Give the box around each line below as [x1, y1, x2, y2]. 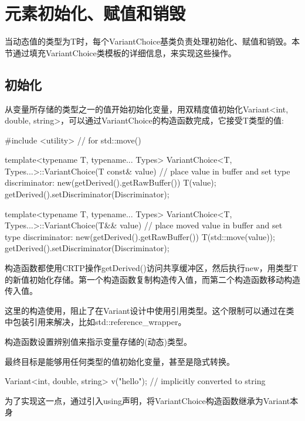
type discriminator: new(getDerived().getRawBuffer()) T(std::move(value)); [5, 230, 275, 242]
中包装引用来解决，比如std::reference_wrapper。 [5, 316, 187, 328]
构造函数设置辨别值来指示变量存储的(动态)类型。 [5, 336, 192, 348]
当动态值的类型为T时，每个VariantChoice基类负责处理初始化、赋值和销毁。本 [5, 35, 300, 47]
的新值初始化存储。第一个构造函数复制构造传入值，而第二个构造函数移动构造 [5, 273, 300, 285]
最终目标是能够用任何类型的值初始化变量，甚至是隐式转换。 [5, 355, 235, 367]
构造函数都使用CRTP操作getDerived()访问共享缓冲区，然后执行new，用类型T [5, 262, 298, 274]
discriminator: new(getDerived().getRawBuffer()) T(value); [5, 176, 216, 189]
